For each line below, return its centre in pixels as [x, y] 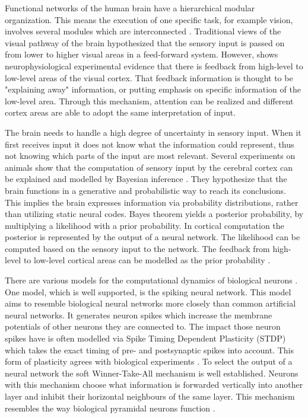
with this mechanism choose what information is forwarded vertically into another [154, 385]
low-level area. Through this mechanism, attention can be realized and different [149, 100]
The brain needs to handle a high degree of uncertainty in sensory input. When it [153, 132]
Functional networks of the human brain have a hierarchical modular [130, 8]
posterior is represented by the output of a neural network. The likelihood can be [153, 237]
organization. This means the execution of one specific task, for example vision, [149, 19]
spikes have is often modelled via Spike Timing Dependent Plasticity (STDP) [145, 338]
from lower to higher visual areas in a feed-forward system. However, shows [142, 54]
